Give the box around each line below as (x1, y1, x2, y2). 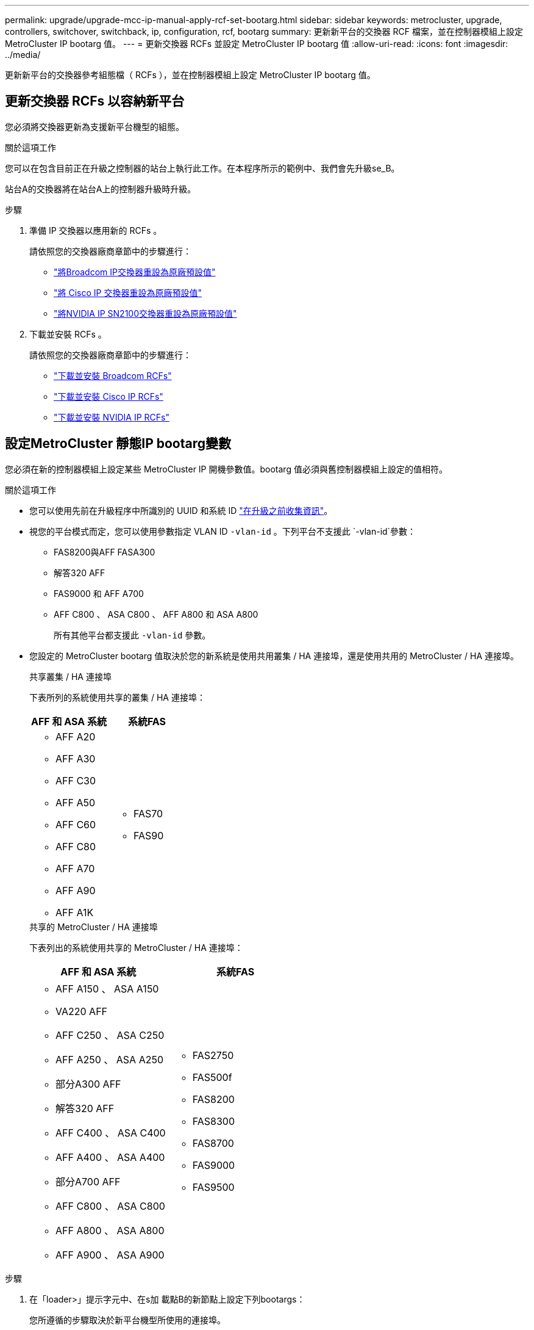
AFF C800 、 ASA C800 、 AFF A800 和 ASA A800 (54, 609, 258, 620)
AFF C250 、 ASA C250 (55, 1028, 165, 1041)
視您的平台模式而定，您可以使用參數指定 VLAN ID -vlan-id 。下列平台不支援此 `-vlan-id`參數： (29, 526, 416, 537)
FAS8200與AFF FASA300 (54, 546, 155, 557)
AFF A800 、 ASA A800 (55, 1224, 165, 1237)
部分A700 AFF (55, 1175, 121, 1188)
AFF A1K (55, 906, 94, 919)
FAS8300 (192, 1115, 235, 1127)
